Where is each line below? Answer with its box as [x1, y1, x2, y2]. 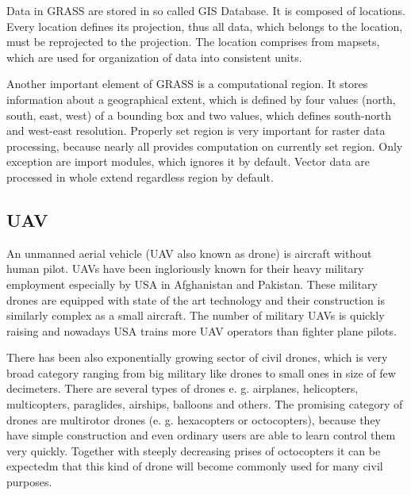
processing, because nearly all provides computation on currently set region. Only [6, 137, 403, 154]
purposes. [6, 474, 52, 490]
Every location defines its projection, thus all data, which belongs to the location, [6, 17, 403, 34]
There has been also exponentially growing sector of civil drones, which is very [6, 349, 388, 366]
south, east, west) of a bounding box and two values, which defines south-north [6, 106, 392, 123]
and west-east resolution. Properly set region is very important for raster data [6, 122, 386, 139]
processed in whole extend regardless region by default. [6, 168, 274, 185]
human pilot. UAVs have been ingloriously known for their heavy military [6, 260, 364, 277]
